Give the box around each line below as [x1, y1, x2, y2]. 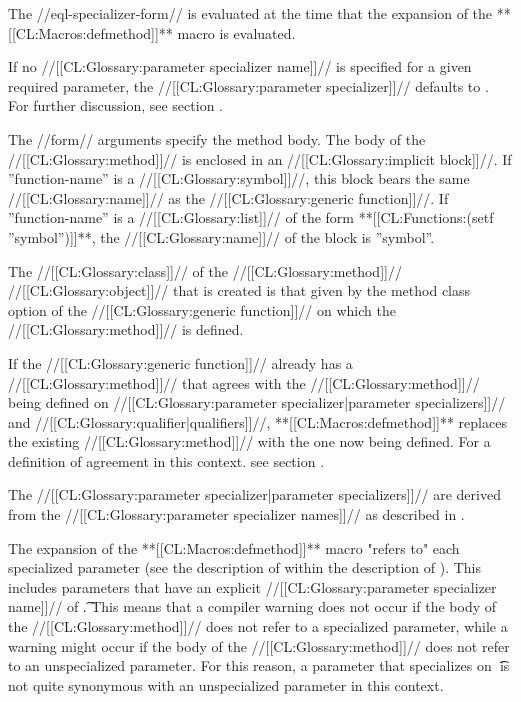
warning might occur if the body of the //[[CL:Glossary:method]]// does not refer [8, 635, 510, 656]
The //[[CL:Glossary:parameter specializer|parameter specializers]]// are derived [8, 484, 501, 505]
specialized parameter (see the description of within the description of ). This [8, 557, 482, 578]
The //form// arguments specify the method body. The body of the [8, 128, 426, 149]
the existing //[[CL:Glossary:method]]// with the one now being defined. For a [8, 431, 491, 452]
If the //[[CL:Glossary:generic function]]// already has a [8, 352, 353, 373]
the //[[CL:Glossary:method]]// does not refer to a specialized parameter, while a [8, 616, 508, 637]
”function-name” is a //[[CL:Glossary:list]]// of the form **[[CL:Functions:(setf [8, 207, 494, 228]
